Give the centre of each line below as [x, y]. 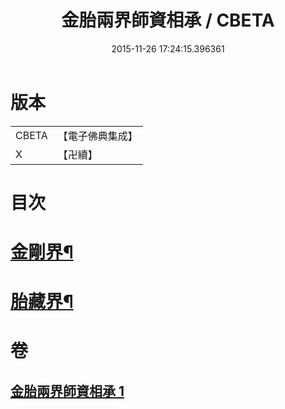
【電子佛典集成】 [97, 136]
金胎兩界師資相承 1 [67, 391]
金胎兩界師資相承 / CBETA [168, 20]
